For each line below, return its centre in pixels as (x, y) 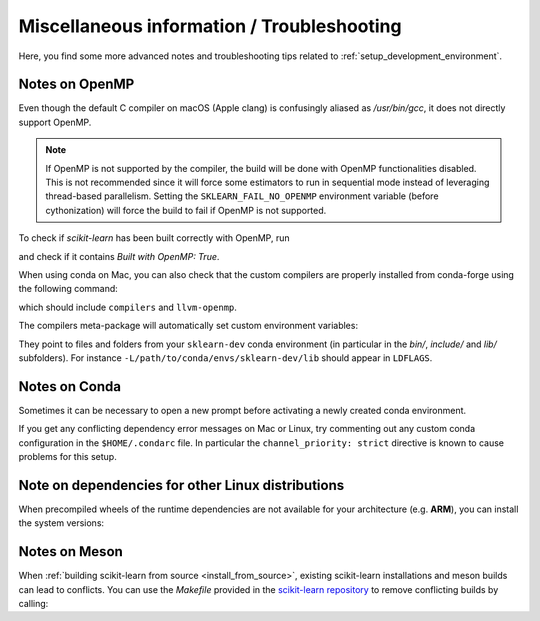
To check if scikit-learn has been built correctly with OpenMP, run (154, 238)
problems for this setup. (67, 456)
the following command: (68, 289)
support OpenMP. (55, 122)
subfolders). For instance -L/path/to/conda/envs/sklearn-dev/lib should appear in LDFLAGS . (225, 357)
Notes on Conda (70, 386)
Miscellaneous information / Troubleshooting (210, 26)
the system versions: (61, 523)
